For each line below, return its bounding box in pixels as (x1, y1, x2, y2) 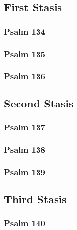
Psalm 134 (4, 25, 45, 37)
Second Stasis (4, 95, 74, 110)
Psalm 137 (4, 121, 45, 133)
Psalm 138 (4, 143, 45, 155)
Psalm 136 (4, 70, 45, 82)
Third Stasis (4, 191, 67, 207)
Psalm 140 (4, 217, 45, 229)
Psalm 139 (4, 166, 45, 178)
